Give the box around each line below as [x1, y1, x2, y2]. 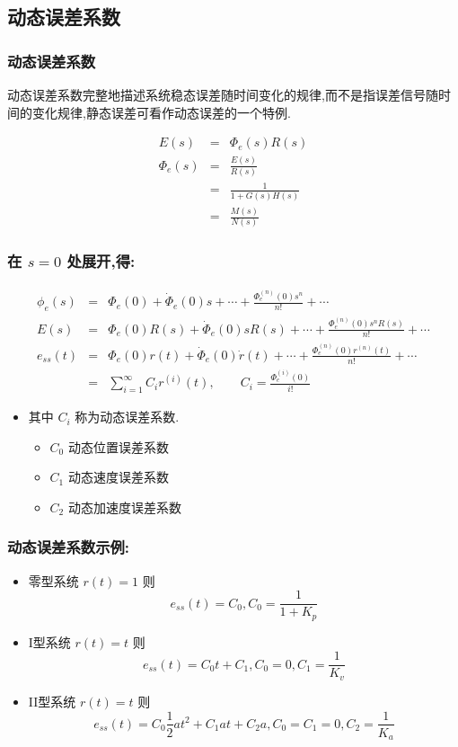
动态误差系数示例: [7, 536, 130, 558]
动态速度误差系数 [67, 467, 169, 486]
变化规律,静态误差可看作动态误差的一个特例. [31, 102, 291, 121]
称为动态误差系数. [75, 407, 180, 426]
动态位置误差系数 [67, 437, 169, 456]
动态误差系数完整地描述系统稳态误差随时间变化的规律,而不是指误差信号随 [7, 85, 438, 103]
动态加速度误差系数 [67, 497, 181, 516]
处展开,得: [66, 250, 136, 272]
